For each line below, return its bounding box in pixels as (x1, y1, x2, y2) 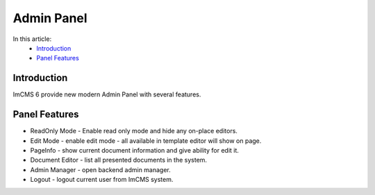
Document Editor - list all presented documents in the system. (30, 156, 208, 164)
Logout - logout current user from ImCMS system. (30, 176, 174, 184)
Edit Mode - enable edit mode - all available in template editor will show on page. (30, 136, 262, 145)
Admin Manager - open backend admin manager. (30, 165, 172, 173)
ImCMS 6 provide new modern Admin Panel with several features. (12, 90, 201, 99)
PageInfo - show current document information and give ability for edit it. (30, 146, 240, 154)
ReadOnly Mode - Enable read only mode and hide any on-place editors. (30, 127, 237, 135)
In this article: (12, 35, 52, 43)
